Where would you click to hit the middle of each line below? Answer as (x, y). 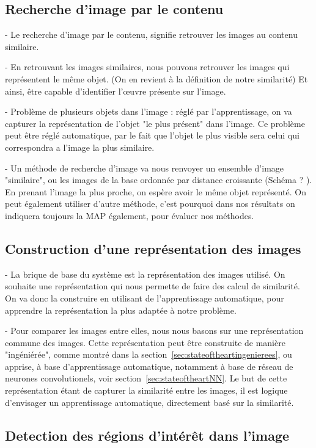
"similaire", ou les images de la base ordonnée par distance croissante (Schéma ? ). (159, 180)
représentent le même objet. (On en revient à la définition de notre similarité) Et (156, 78)
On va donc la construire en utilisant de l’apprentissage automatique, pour (145, 298)
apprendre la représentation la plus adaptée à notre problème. (121, 310)
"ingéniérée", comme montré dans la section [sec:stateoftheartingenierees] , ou (149, 354)
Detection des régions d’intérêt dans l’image (147, 435)
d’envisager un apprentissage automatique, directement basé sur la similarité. (149, 402)
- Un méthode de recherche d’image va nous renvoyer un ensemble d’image (145, 168)
